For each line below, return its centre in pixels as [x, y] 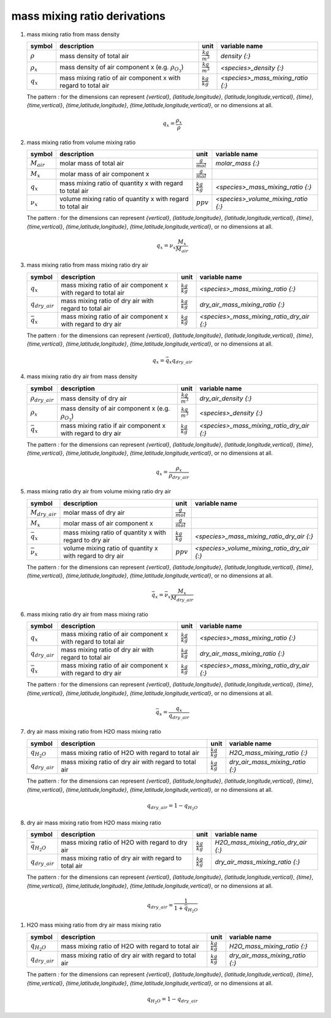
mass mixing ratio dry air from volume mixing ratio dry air [99, 492]
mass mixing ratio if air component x [113, 425]
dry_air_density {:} [226, 398]
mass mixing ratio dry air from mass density [82, 376]
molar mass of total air [92, 164]
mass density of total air [94, 56]
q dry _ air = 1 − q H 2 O [173, 807]
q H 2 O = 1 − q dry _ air [173, 1000]
